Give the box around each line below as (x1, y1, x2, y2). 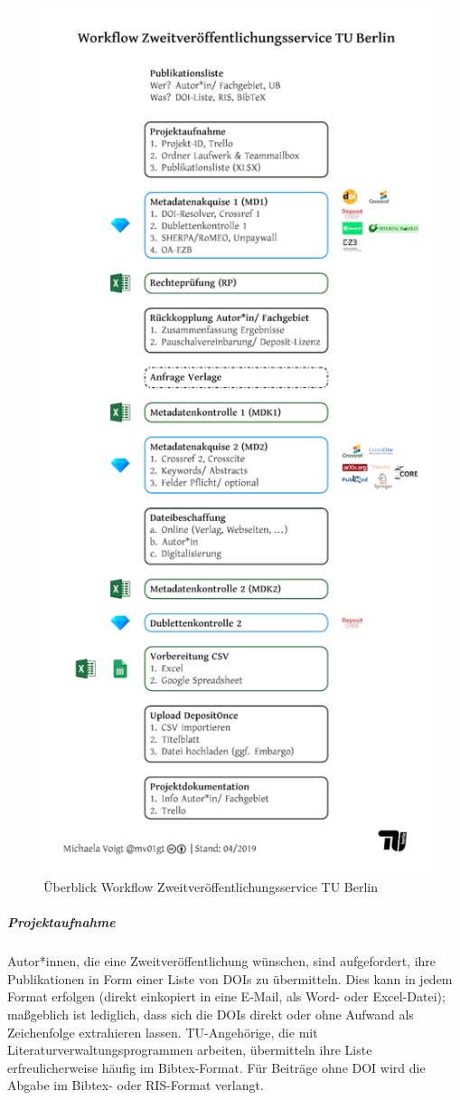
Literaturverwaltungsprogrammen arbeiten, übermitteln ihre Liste (7, 1040, 372, 1059)
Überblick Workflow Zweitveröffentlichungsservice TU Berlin (43, 877, 378, 896)
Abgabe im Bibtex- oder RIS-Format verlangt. (7, 1076, 264, 1095)
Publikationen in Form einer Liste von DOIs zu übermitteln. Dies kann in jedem (7, 969, 453, 988)
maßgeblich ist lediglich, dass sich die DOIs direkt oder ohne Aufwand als (7, 1004, 414, 1023)
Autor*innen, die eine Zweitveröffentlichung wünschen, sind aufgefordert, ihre (7, 952, 437, 971)
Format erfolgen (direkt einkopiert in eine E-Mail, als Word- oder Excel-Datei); (7, 987, 446, 1006)
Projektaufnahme (7, 913, 116, 932)
